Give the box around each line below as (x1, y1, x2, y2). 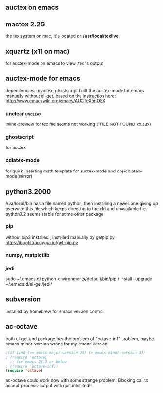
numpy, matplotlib (5, 251, 50, 258)
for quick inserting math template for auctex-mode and (5, 168, 116, 174)
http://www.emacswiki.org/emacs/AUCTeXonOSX (5, 98, 106, 104)
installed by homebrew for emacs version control (5, 308, 104, 314)
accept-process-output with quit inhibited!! (5, 383, 92, 389)
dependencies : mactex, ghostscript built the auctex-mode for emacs (5, 87, 144, 93)
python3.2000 (5, 188, 51, 196)
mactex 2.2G (5, 20, 45, 28)
